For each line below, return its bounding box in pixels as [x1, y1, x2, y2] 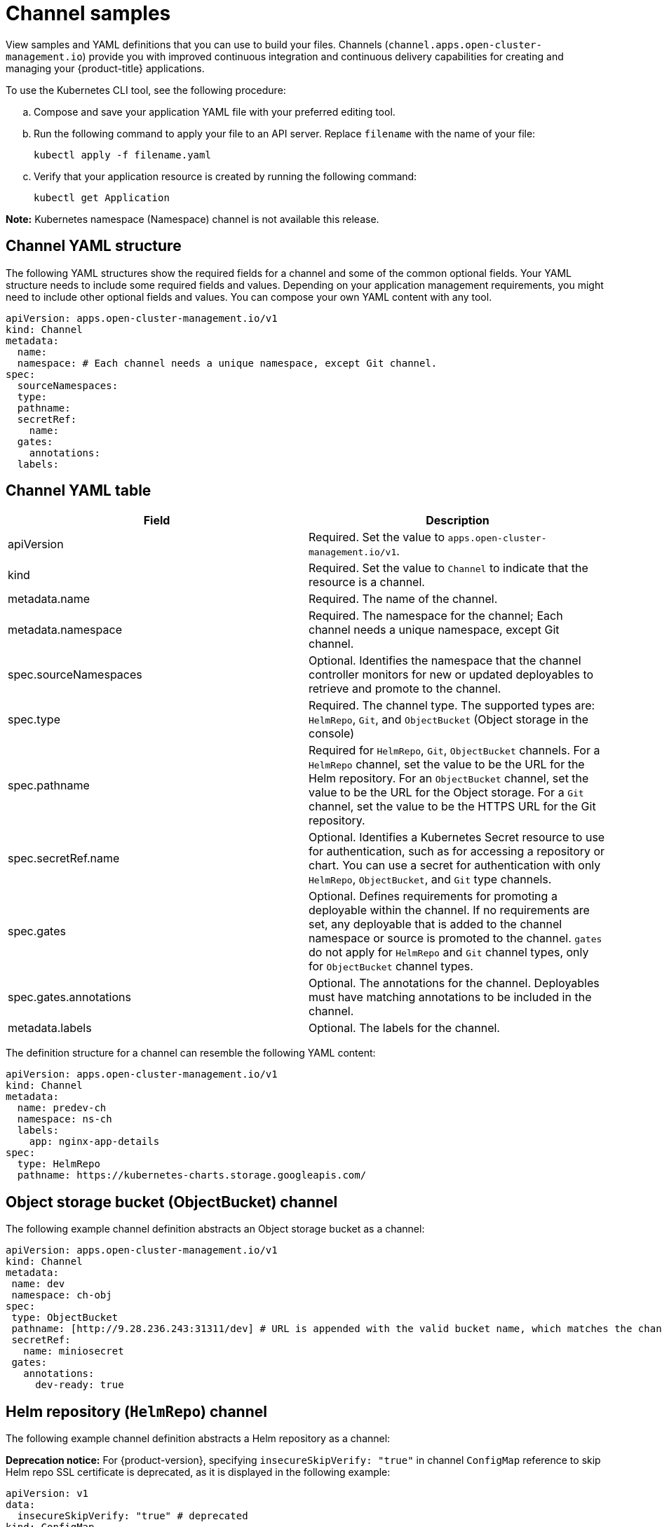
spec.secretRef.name [8, 851, 120, 866]
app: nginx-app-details [29, 1136, 160, 1148]
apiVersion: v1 [6, 1488, 89, 1500]
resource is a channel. [309, 575, 425, 590]
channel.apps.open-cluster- [388, 39, 542, 50]
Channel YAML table [6, 482, 151, 500]
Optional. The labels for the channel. [309, 1021, 500, 1036]
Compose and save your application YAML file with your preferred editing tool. [34, 105, 396, 118]
